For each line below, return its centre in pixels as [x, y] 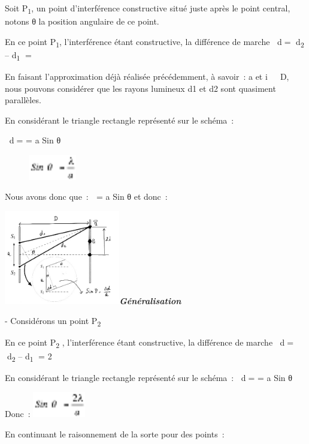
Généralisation [150, 300]
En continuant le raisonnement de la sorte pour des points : [115, 433]
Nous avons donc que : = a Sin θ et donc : [86, 196]
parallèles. [23, 100]
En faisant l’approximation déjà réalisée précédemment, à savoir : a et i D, [147, 76]
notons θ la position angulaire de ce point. [82, 21]
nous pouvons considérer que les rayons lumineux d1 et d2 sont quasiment [140, 88]
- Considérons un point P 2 [53, 322]
